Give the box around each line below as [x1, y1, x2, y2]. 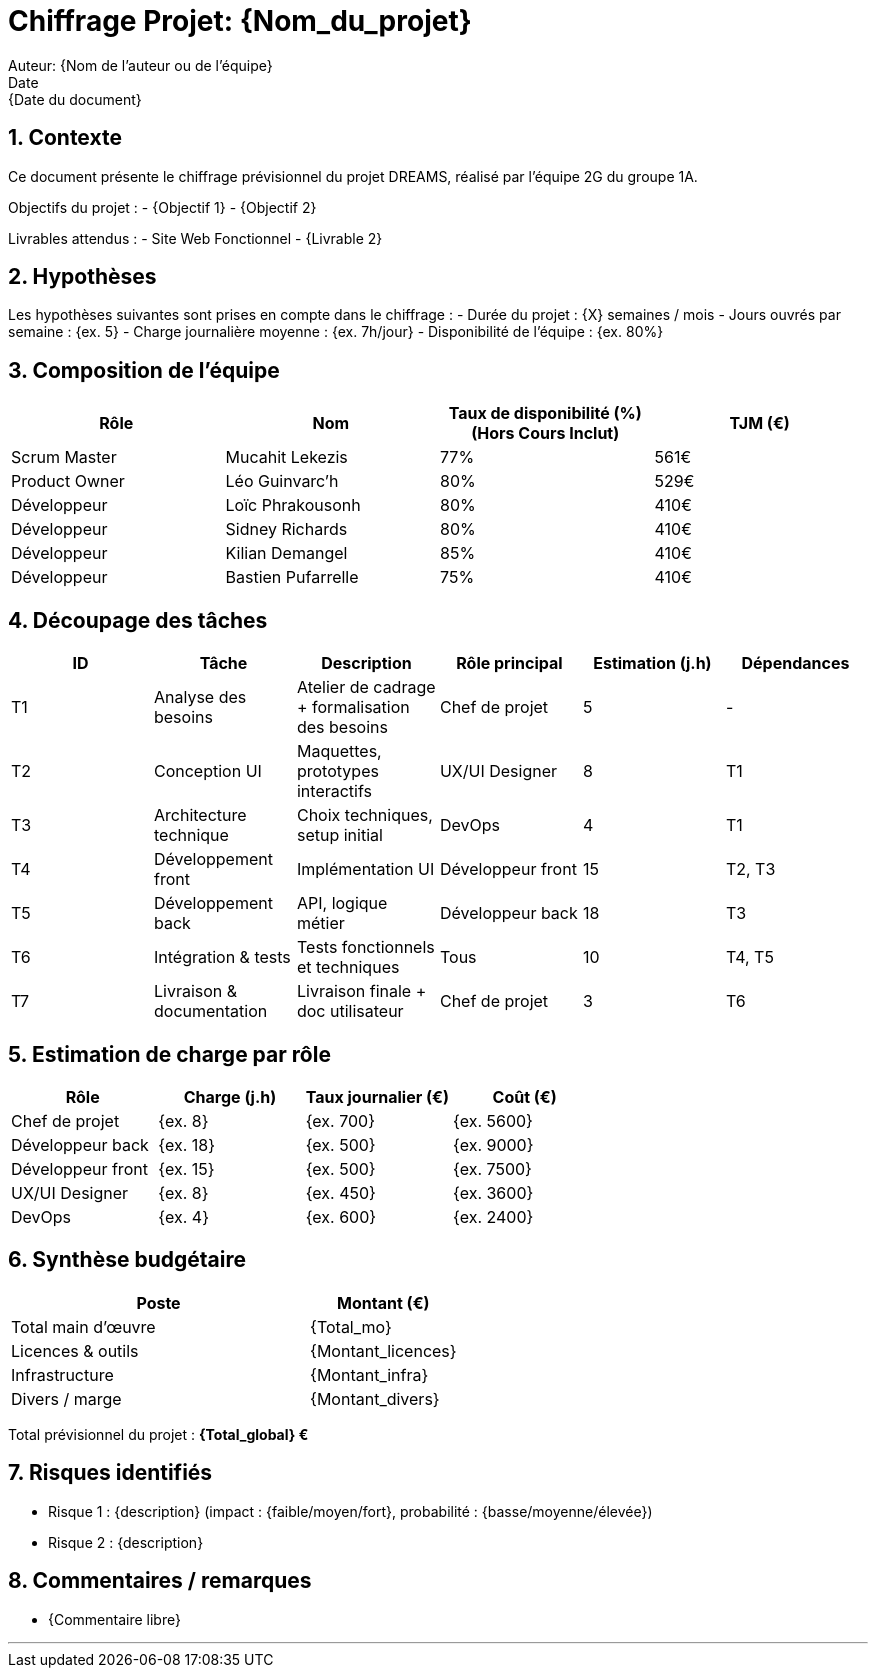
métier [296, 913, 345, 934]
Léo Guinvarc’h [225, 471, 339, 492]
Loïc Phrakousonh [225, 495, 361, 516]
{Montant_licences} [310, 1340, 457, 1361]
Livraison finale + [296, 981, 427, 1002]
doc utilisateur [296, 1001, 404, 1022]
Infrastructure [11, 1364, 114, 1385]
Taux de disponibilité [448, 403, 610, 424]
